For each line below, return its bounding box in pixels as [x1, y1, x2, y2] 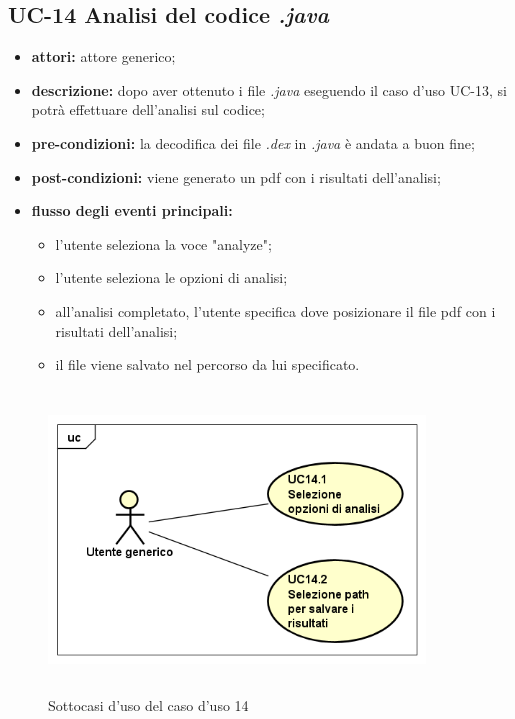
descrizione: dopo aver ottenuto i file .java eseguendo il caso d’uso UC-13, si [31, 79, 507, 100]
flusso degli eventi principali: [31, 200, 233, 221]
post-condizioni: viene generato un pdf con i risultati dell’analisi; [31, 166, 441, 187]
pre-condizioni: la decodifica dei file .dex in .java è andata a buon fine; [31, 132, 475, 153]
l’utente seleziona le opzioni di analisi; [55, 267, 288, 288]
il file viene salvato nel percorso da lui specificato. [55, 354, 360, 375]
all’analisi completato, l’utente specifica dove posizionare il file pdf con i [55, 300, 496, 321]
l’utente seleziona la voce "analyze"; [55, 233, 272, 254]
